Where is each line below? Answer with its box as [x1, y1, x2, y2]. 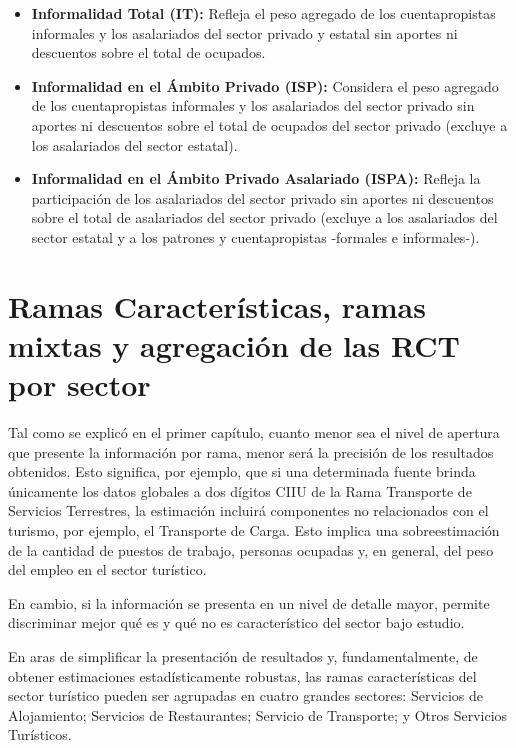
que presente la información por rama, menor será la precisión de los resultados [8, 441, 494, 462]
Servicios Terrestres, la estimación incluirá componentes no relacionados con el [8, 500, 489, 521]
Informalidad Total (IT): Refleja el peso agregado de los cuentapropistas [31, 3, 496, 23]
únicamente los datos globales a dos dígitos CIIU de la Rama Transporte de [8, 480, 472, 501]
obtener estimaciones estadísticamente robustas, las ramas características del [8, 665, 477, 686]
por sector [8, 364, 151, 405]
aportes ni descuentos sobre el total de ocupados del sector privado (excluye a [31, 114, 508, 135]
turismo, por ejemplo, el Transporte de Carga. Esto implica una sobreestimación [8, 520, 500, 540]
